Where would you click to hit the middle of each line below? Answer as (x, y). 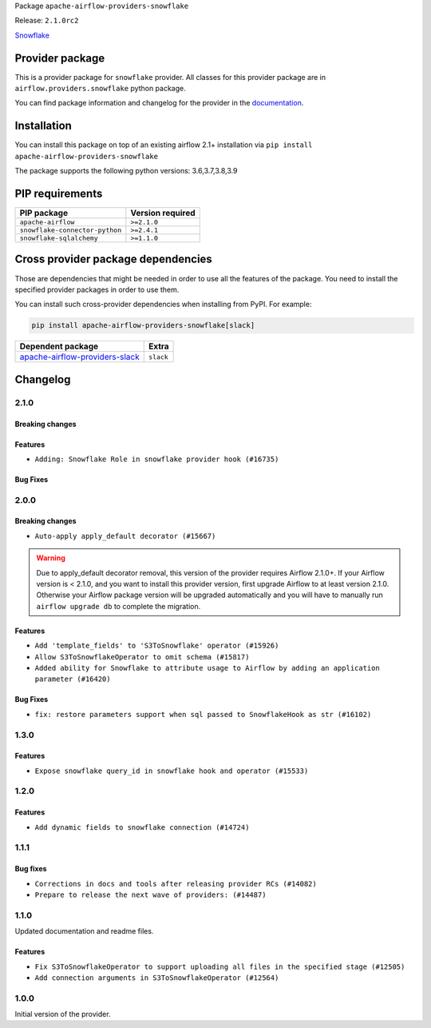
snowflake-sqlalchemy (59, 239)
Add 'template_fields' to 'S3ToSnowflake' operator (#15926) (157, 646)
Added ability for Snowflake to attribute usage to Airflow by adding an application (208, 668)
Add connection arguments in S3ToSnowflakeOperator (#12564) (157, 978)
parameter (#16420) (73, 679)
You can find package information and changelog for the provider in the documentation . (159, 103)
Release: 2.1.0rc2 (47, 21)
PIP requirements (59, 193)
